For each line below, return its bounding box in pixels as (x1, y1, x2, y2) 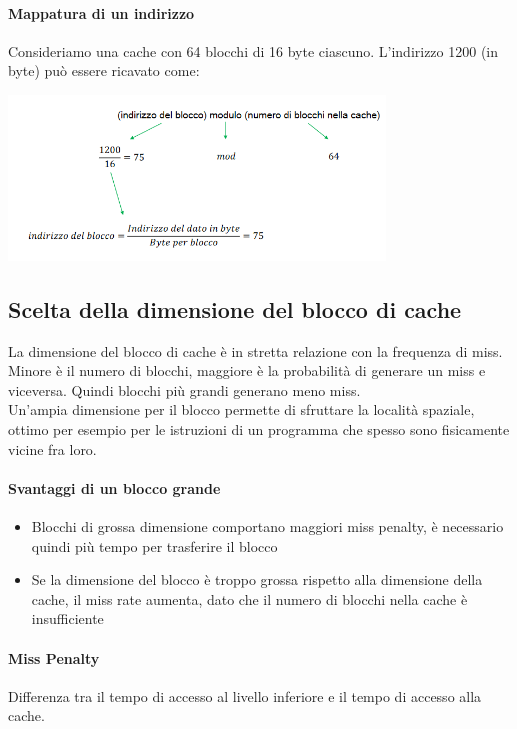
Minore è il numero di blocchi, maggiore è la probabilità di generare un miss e (8, 360, 486, 381)
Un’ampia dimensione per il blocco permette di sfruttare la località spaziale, (8, 399, 475, 420)
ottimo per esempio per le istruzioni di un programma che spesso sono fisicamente (8, 419, 510, 440)
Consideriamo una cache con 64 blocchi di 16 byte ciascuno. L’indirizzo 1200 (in (8, 40, 499, 61)
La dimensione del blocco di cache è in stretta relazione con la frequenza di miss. (8, 340, 503, 361)
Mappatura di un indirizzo (8, 2, 195, 23)
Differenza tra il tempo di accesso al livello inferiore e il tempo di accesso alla (8, 685, 482, 706)
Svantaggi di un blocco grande (8, 477, 221, 498)
